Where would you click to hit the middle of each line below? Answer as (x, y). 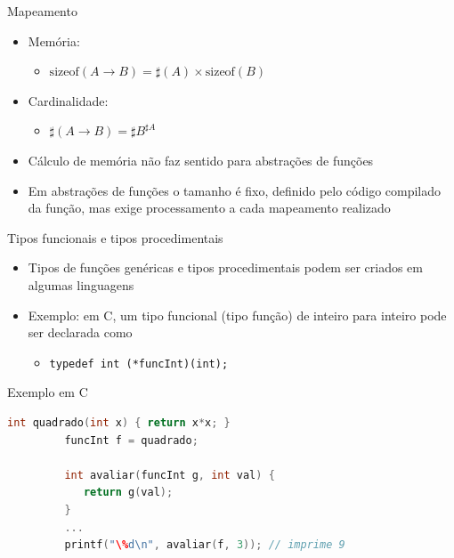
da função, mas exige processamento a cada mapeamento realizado (209, 208)
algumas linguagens (81, 284)
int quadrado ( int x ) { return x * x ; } (119, 422)
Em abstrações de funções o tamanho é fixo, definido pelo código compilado (235, 190)
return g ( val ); (128, 493)
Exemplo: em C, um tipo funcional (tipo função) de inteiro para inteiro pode (237, 315)
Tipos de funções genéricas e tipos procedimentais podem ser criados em (225, 267)
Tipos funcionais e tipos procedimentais (115, 237)
